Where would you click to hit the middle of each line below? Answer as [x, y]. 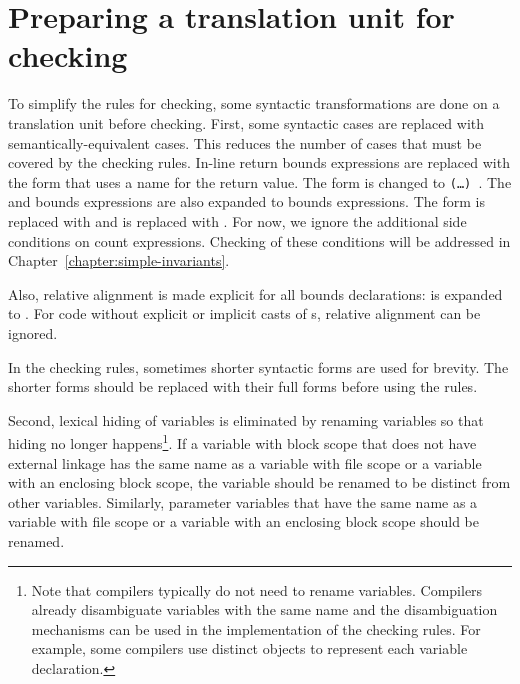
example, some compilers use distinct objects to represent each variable [249, 648]
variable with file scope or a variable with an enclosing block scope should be [243, 521]
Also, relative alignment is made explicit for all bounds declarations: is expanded [255, 293]
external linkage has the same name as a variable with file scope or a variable [245, 462]
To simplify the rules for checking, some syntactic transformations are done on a [254, 103]
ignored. [33, 332]
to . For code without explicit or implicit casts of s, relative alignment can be [244, 313]
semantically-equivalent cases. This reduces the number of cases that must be [245, 142]
